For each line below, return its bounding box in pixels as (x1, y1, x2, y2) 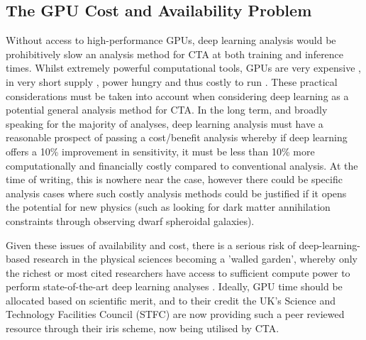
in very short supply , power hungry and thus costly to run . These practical (6, 74, 338, 89)
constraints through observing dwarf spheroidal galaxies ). (6, 213, 255, 228)
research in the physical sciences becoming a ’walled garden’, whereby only (33, 251, 357, 266)
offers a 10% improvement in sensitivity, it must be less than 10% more (6, 143, 315, 158)
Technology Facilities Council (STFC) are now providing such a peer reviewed (6, 307, 345, 322)
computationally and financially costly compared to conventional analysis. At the (6, 158, 358, 172)
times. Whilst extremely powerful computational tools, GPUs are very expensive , (6, 60, 361, 75)
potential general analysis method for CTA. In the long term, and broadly (6, 102, 328, 117)
